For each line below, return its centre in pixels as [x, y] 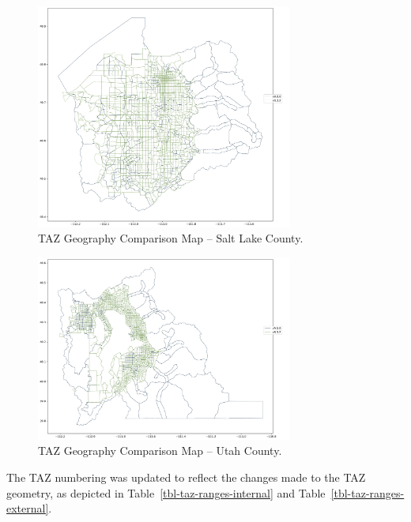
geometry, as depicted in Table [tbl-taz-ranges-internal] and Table [166, 492]
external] [28, 508]
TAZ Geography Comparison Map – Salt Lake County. [171, 238]
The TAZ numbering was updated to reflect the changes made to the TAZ [186, 477]
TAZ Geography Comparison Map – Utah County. [160, 451]
